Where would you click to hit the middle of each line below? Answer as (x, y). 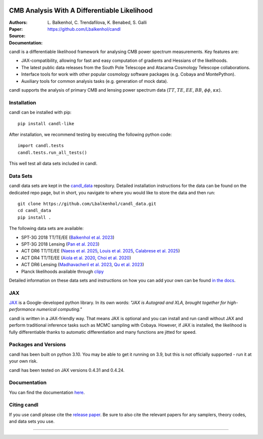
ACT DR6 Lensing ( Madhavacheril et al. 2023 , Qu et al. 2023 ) (83, 265)
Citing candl (24, 405)
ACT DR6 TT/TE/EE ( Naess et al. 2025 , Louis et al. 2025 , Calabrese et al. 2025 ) (101, 251)
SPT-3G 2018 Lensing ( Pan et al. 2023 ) (60, 244)
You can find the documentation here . (47, 392)
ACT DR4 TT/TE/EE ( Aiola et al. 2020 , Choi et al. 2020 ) (76, 258)
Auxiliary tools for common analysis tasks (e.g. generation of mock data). (94, 81)
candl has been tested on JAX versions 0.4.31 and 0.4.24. (67, 370)
